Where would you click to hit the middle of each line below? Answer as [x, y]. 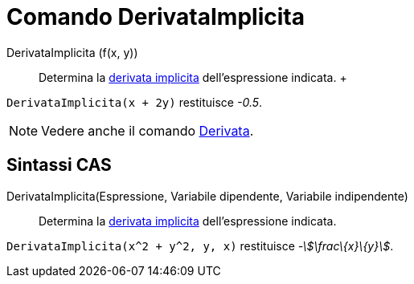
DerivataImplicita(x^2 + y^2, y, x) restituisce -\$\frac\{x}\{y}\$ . [200, 245]
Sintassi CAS [59, 165]
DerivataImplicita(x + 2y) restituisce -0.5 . [135, 102]
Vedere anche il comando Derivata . [148, 130]
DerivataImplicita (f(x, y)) [72, 52]
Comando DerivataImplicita [156, 17]
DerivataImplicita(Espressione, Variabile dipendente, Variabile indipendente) [207, 196]
